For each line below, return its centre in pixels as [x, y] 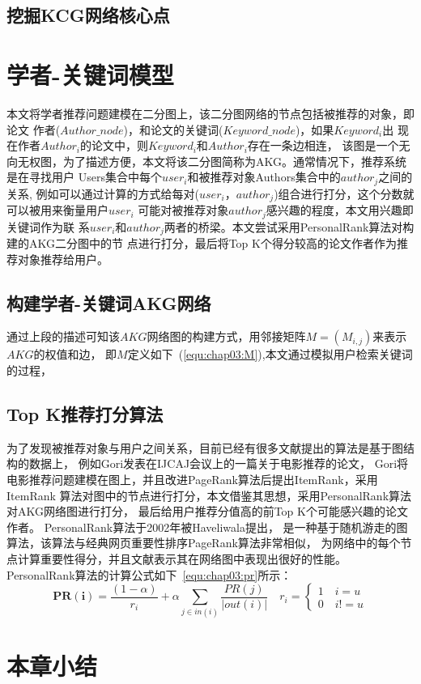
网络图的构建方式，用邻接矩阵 [226, 336]
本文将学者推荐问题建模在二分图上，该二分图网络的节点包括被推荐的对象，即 [210, 113]
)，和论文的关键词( [173, 129]
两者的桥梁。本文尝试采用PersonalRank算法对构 [289, 226]
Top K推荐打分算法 [85, 414]
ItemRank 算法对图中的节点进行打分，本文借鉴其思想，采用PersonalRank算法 [209, 495]
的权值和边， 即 [75, 354]
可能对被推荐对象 [183, 210]
